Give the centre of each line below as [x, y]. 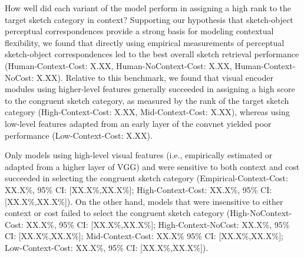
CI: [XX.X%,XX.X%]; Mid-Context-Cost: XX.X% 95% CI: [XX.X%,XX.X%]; [144, 236]
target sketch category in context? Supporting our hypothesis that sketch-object [149, 19]
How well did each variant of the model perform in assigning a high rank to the [148, 8]
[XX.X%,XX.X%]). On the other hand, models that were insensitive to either [144, 201]
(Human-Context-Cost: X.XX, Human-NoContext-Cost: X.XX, [118, 65]
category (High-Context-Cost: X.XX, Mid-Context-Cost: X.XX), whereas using [147, 112]
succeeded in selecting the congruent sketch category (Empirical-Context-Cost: [146, 178]
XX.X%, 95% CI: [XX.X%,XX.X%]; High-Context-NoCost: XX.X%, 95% [158, 224]
